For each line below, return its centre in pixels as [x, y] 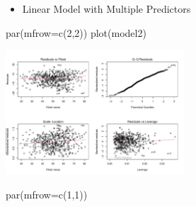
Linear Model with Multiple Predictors [106, 9]
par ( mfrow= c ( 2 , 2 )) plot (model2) [76, 32]
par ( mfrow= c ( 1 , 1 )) [47, 194]
